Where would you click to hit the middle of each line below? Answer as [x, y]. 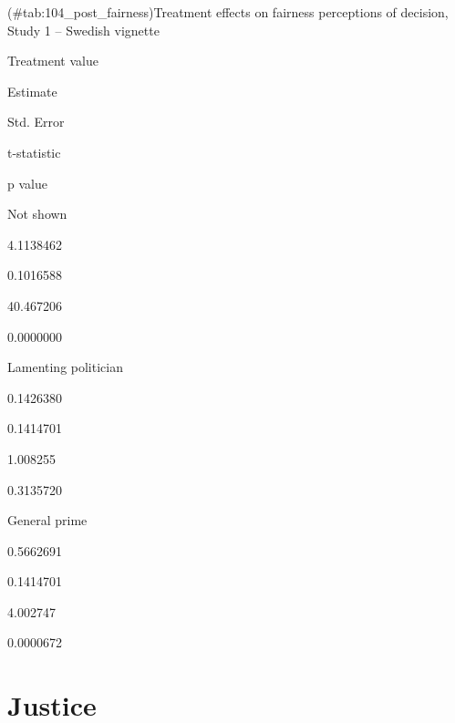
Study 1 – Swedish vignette [83, 30]
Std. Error [36, 122]
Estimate [32, 91]
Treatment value [53, 61]
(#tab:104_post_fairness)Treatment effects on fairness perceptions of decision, [228, 12]
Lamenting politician [65, 367]
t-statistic [34, 152]
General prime [47, 520]
